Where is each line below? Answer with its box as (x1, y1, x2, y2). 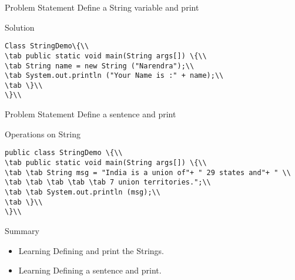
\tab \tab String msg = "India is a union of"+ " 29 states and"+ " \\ (5, 168, 291, 177)
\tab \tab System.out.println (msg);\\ (5, 187, 160, 196)
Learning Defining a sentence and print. (18, 264, 162, 276)
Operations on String (5, 127, 81, 140)
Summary (5, 224, 39, 236)
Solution (5, 21, 35, 33)
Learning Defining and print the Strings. (18, 244, 164, 256)
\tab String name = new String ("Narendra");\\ (5, 61, 195, 70)
